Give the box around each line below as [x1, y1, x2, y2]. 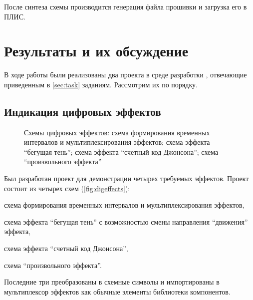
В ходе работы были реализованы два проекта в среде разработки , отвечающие [4, 69, 247, 80]
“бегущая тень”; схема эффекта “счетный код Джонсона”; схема [24, 146, 219, 157]
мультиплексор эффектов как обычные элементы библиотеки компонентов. [4, 286, 231, 297]
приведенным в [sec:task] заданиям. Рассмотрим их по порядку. [4, 79, 198, 89]
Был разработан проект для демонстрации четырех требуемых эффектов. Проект [4, 173, 249, 184]
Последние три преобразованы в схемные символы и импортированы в [4, 277, 220, 287]
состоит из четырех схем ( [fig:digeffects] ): [4, 183, 130, 193]
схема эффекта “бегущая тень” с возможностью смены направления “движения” [4, 216, 248, 227]
